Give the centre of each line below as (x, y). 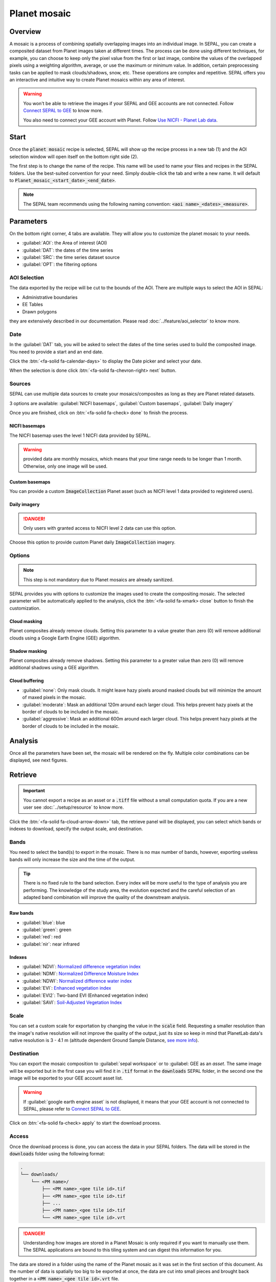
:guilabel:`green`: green (47, 929)
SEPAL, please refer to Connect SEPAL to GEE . (72, 1109)
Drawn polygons (40, 312)
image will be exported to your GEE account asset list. (66, 1078)
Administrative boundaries (50, 297)
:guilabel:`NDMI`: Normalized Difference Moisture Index (80, 974)
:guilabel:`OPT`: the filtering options (60, 265)
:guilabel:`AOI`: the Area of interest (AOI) (65, 243)
